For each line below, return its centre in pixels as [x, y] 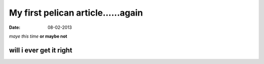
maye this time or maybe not [38, 36]
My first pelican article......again [76, 13]
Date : [15, 27]
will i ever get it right [41, 50]
